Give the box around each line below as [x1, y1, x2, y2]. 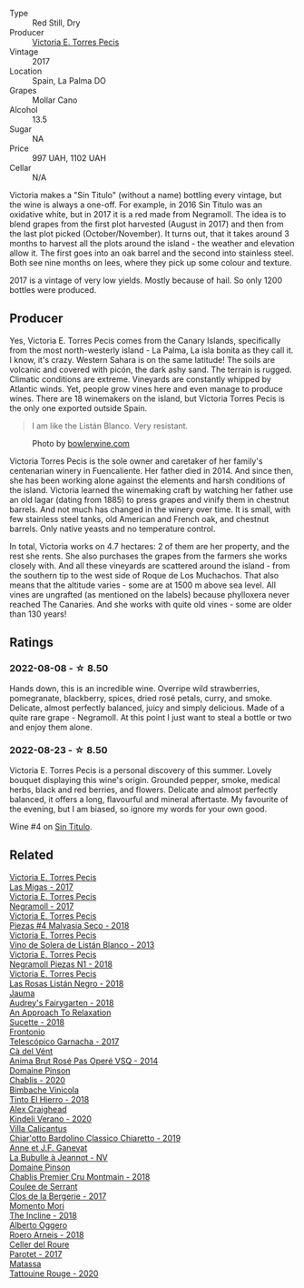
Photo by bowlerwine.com [32, 438, 130, 448]
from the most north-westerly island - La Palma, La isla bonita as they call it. [9, 345, 294, 356]
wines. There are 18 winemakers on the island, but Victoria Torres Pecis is [9, 393, 286, 404]
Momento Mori [9, 1200, 65, 1211]
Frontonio [9, 1026, 45, 1037]
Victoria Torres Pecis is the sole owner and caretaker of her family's [9, 455, 263, 467]
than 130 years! [9, 609, 67, 619]
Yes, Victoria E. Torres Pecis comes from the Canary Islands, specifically [9, 335, 281, 346]
